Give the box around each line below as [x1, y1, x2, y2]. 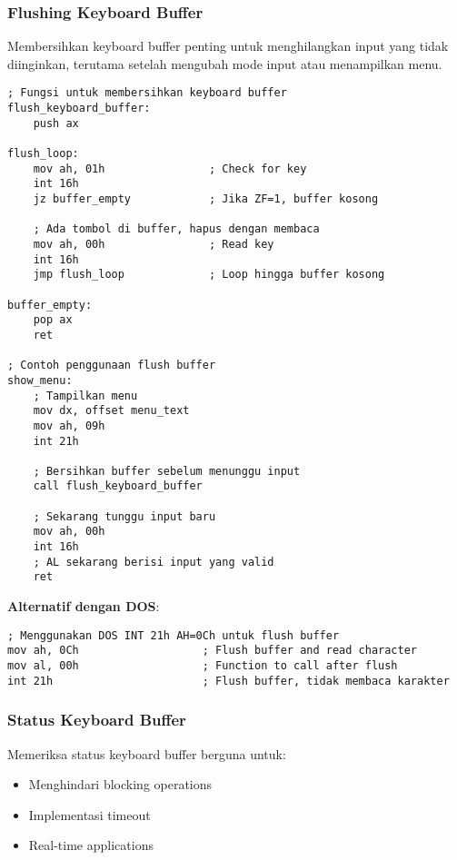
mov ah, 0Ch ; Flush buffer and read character [7, 644, 418, 657]
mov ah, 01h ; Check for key [33, 162, 307, 175]
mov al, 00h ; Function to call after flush [7, 658, 398, 672]
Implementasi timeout [28, 805, 151, 824]
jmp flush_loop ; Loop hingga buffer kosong [33, 268, 385, 282]
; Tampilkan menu [33, 389, 138, 402]
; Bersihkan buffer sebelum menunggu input [33, 464, 301, 478]
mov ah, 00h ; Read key [33, 237, 274, 251]
